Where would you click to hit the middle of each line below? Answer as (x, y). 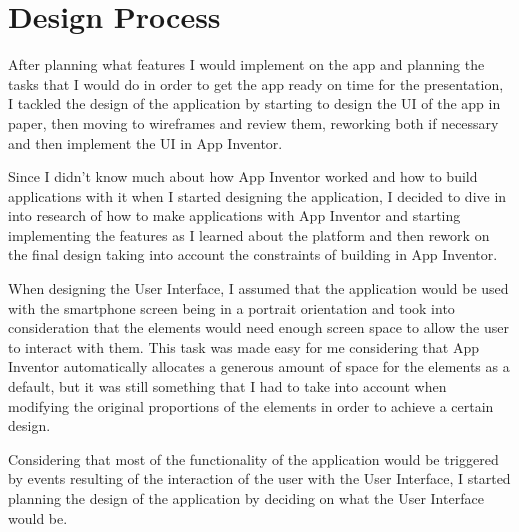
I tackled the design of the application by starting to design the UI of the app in (254, 103)
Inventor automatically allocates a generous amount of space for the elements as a (259, 366)
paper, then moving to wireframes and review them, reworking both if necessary (253, 122)
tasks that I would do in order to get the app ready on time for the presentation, (256, 83)
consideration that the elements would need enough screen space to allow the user (258, 327)
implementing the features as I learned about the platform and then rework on (249, 234)
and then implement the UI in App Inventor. (145, 142)
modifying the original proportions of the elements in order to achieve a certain (251, 405)
